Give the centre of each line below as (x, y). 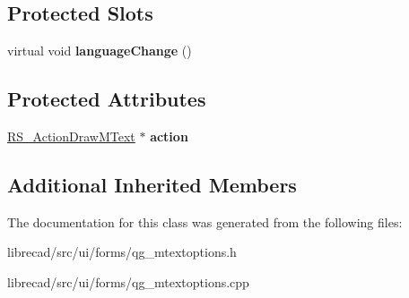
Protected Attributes (107, 99)
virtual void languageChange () (100, 51)
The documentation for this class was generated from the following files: (205, 221)
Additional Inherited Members (152, 184)
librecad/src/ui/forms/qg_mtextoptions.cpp (128, 281)
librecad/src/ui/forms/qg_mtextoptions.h (122, 252)
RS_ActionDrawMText (71, 136)
